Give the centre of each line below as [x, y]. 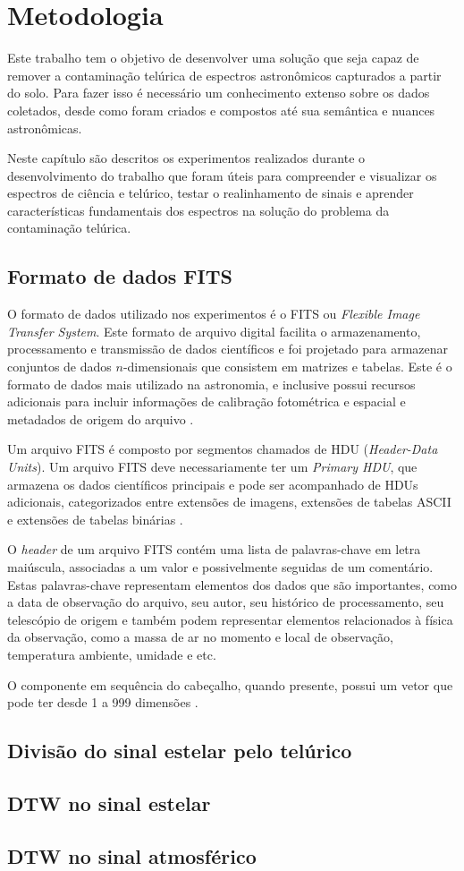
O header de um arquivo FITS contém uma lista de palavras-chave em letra [214, 549]
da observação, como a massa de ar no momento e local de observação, [200, 637]
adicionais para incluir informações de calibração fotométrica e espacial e [207, 401]
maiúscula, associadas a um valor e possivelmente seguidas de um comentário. [220, 566]
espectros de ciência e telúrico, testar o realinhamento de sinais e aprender [211, 193]
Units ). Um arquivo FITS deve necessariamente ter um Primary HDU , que [212, 467]
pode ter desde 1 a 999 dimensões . [103, 702]
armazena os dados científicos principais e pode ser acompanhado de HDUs [213, 484]
